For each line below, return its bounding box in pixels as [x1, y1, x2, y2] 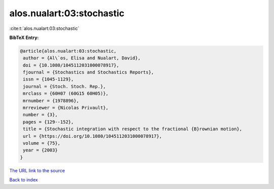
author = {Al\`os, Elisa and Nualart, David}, [23, 55, 141, 61]
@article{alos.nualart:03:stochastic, [20, 48, 117, 54]
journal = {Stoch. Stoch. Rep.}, [23, 84, 106, 89]
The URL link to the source [9, 167, 65, 173]
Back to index [9, 177, 38, 183]
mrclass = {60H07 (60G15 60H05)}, [23, 91, 109, 96]
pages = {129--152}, [23, 119, 74, 125]
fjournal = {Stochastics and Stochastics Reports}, [23, 69, 154, 75]
